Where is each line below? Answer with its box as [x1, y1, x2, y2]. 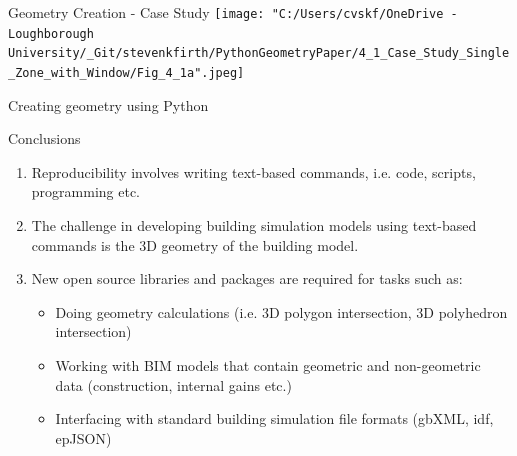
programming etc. [31, 181, 140, 202]
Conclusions [8, 128, 81, 149]
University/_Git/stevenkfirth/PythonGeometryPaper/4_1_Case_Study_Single [8, 46, 510, 61]
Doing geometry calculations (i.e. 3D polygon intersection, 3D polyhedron [55, 301, 508, 322]
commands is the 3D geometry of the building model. [31, 234, 359, 255]
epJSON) [55, 427, 112, 448]
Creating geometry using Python [8, 94, 209, 115]
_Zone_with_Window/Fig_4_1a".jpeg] [8, 65, 245, 80]
